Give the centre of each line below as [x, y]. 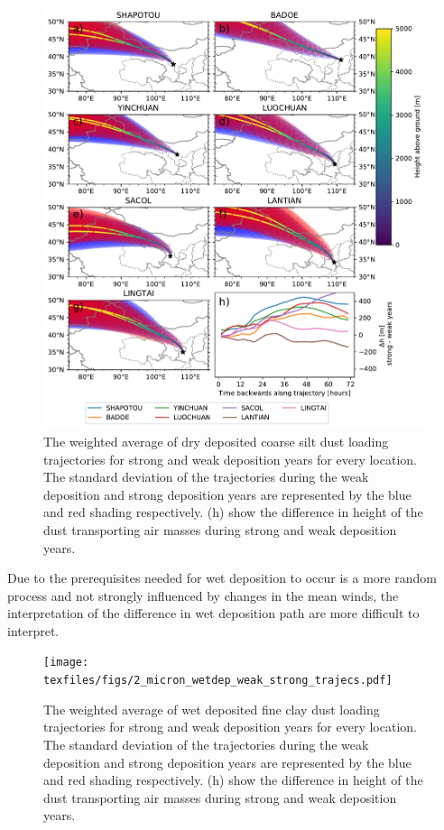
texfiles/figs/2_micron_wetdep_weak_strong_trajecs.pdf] [218, 681]
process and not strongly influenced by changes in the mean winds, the [203, 595]
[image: [66, 663]
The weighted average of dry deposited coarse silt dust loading [216, 441]
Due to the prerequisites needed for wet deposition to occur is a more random [222, 578]
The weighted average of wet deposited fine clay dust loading [212, 709]
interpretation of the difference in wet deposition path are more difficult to [213, 613]
